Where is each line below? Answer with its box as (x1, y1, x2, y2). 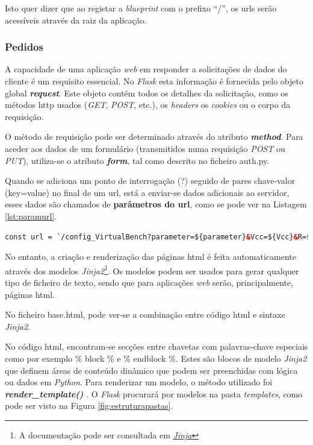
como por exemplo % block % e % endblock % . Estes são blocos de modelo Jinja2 (5, 352, 307, 364)
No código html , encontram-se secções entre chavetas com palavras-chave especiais (5, 340, 308, 353)
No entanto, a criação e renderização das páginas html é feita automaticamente (5, 250, 297, 263)
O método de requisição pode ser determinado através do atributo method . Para (5, 130, 303, 143)
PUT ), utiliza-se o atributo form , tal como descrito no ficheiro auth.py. (5, 154, 270, 166)
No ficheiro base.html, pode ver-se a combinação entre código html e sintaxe (5, 308, 285, 321)
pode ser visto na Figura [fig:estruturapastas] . (5, 399, 173, 412)
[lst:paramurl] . (5, 209, 57, 222)
